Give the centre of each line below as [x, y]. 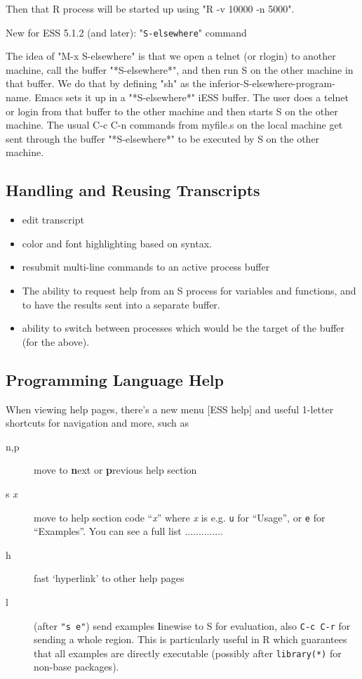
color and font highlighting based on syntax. [117, 243]
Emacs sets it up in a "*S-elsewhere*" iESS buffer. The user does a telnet [192, 97]
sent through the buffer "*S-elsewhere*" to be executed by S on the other [163, 138]
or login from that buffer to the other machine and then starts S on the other [172, 111]
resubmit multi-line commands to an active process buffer [146, 267]
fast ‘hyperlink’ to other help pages [109, 578]
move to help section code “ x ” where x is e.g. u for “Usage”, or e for [180, 517]
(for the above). [56, 341]
